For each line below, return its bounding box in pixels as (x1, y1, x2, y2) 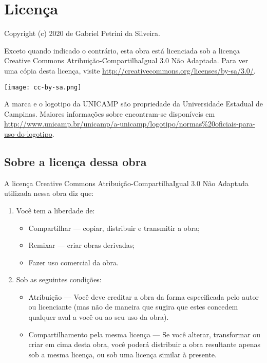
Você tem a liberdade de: (16, 205, 95, 215)
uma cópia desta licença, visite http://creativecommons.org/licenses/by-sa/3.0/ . (4, 65, 256, 76)
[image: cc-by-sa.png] (4, 83, 82, 91)
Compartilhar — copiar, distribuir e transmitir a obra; (28, 222, 200, 233)
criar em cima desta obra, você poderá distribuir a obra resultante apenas (28, 339, 260, 350)
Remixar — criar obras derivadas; (28, 240, 135, 250)
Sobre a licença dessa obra (4, 153, 147, 169)
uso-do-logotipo (4, 128, 52, 139)
